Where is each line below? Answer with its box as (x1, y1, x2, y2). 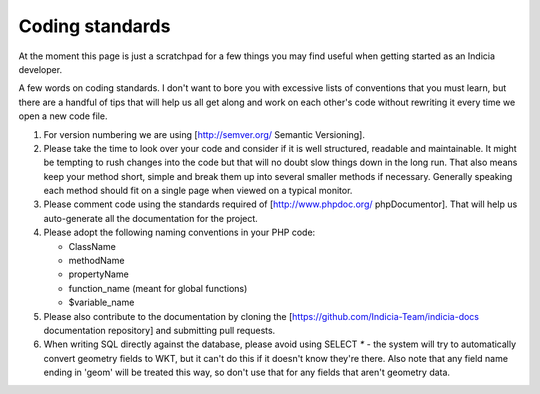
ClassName (68, 240, 117, 252)
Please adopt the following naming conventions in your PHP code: (43, 226, 316, 239)
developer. (18, 63, 63, 75)
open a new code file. (18, 110, 108, 122)
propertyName (68, 268, 129, 280)
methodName (68, 255, 125, 267)
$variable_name (68, 296, 135, 309)
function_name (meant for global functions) (68, 282, 248, 294)
